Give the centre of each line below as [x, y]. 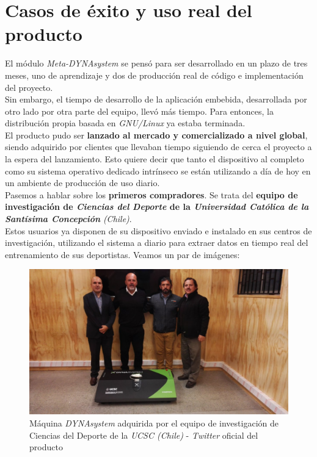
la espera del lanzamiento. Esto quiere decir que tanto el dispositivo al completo [155, 159]
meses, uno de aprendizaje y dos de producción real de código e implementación [154, 75]
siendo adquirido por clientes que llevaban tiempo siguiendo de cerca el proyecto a [158, 147]
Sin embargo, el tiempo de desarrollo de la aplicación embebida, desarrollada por [156, 99]
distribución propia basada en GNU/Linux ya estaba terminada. [125, 123]
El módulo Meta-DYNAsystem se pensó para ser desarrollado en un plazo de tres [156, 63]
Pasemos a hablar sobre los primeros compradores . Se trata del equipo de [151, 194]
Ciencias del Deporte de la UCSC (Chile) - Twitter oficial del [144, 435]
